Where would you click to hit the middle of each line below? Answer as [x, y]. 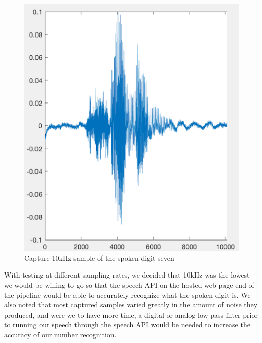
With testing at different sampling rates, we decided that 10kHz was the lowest [127, 275]
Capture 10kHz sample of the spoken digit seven [99, 258]
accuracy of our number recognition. [60, 334]
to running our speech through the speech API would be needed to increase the [127, 324]
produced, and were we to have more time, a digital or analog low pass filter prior [131, 314]
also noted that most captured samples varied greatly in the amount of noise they [131, 305]
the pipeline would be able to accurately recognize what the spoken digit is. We [127, 295]
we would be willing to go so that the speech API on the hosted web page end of [129, 285]
